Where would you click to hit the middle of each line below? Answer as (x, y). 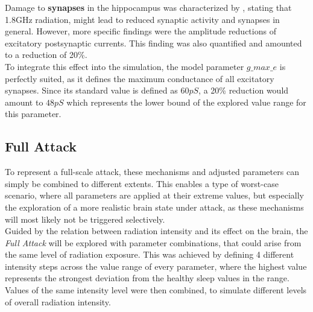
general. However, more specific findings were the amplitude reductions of (141, 31)
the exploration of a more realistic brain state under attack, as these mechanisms (154, 207)
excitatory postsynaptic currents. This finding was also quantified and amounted (153, 43)
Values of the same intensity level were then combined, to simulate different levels (156, 290)
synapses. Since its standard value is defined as (91, 90)
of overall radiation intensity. (58, 301)
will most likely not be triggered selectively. (85, 219)
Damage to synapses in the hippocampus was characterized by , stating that (148, 7)
